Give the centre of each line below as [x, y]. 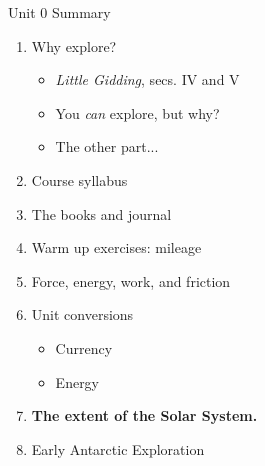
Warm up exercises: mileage [116, 247]
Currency [84, 347]
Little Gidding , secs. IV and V [147, 79]
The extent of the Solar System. [144, 415]
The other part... [107, 146]
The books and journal [101, 213]
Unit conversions [82, 314]
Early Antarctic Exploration [118, 448]
